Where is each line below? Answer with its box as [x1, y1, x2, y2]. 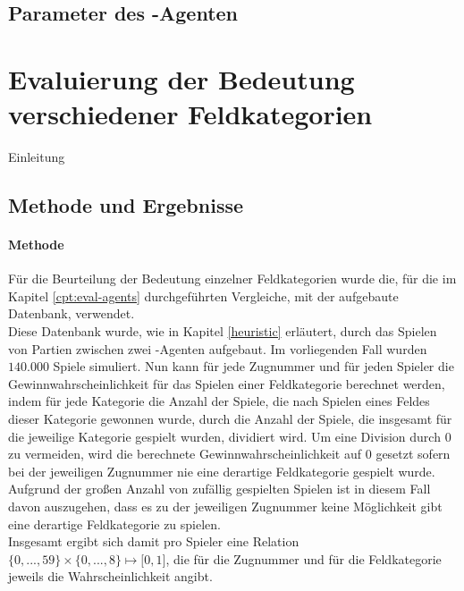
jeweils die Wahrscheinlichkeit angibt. [8, 567, 213, 586]
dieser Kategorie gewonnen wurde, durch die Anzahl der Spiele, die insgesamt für [8, 409, 452, 428]
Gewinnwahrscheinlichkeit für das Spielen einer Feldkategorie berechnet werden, [8, 374, 445, 393]
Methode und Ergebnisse [8, 191, 244, 219]
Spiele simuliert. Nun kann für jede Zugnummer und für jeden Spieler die [53, 357, 454, 376]
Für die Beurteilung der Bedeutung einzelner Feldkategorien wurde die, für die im [8, 269, 457, 288]
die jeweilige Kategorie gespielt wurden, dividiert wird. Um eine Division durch [8, 426, 441, 445]
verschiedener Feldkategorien [8, 96, 373, 132]
